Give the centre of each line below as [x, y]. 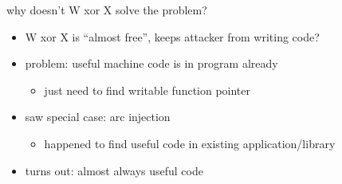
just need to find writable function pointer [147, 90]
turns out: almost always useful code [114, 170]
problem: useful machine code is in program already [151, 63]
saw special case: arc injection [98, 117]
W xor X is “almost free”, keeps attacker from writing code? [172, 36]
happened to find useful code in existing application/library [190, 143]
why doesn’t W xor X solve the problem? [107, 10]
